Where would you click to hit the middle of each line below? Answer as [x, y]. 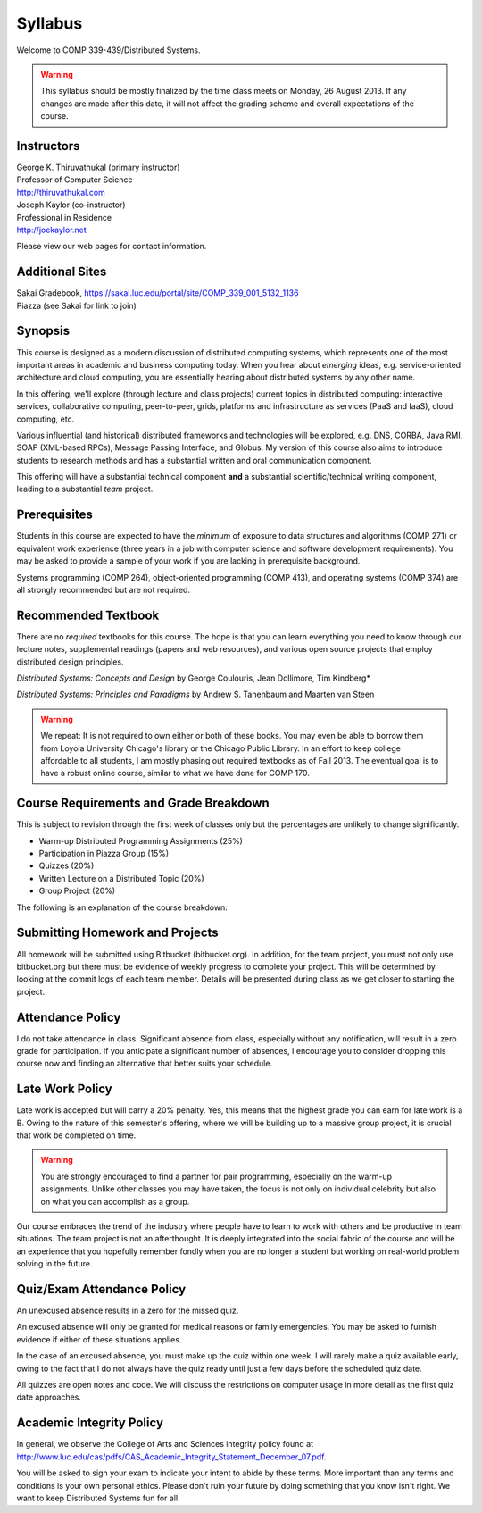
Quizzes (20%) [66, 865]
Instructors [48, 146]
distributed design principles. [70, 662]
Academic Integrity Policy [90, 1423]
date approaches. [49, 1397]
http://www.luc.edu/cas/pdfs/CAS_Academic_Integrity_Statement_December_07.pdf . [171, 1457]
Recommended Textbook [88, 615]
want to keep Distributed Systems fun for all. [98, 1498]
